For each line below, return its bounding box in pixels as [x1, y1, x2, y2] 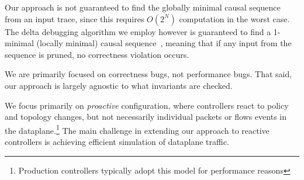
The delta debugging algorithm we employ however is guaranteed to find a [5, 25, 271, 37]
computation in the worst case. [179, 12, 290, 25]
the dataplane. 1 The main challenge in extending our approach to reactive [5, 122, 270, 136]
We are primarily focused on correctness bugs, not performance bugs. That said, [5, 68, 292, 80]
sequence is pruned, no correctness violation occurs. [5, 48, 189, 60]
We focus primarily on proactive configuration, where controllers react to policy [5, 99, 289, 111]
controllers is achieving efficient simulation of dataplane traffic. [5, 136, 229, 147]
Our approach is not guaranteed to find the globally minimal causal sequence [5, 1, 281, 13]
